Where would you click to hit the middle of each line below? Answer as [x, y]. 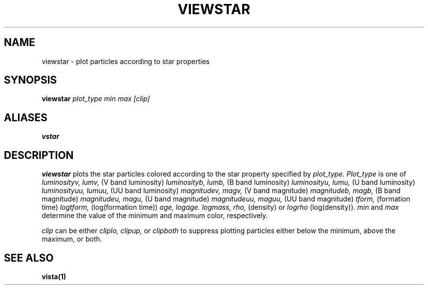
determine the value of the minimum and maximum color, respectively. [155, 216]
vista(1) [54, 276]
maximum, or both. [72, 239]
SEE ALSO [29, 258]
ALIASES [26, 117]
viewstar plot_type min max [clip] [96, 99]
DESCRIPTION [39, 155]
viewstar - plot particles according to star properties [126, 61]
